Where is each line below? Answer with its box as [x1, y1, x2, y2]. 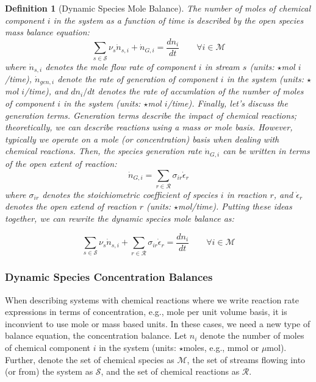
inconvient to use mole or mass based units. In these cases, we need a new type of [5, 317, 311, 330]
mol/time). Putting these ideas [178, 200, 292, 213]
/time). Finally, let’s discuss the [167, 97, 288, 110]
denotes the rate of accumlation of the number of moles [98, 85, 304, 97]
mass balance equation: [5, 26, 90, 38]
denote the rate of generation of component [57, 73, 218, 85]
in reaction [226, 188, 267, 200]
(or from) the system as [5, 365, 93, 378]
